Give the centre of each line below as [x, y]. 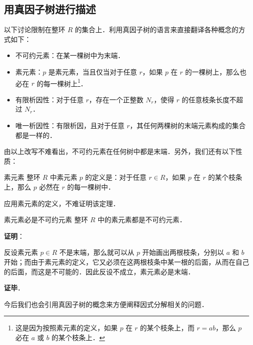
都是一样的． [36, 135]
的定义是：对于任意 [116, 177]
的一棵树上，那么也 [216, 71]
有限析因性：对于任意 [49, 99]
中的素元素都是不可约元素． [142, 220]
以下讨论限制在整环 [35, 29]
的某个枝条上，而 [167, 328]
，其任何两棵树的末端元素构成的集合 [188, 125]
